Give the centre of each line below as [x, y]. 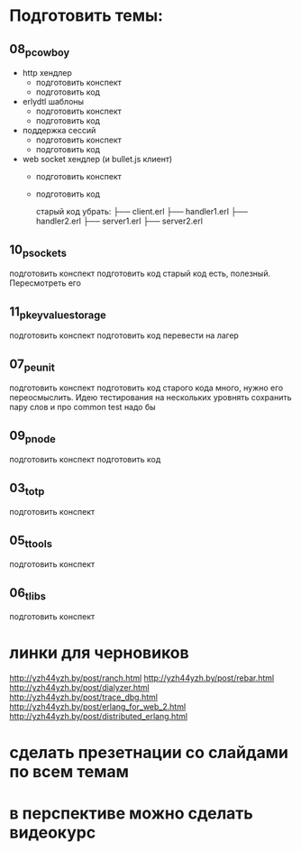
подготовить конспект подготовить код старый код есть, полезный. [140, 274]
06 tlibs [28, 594]
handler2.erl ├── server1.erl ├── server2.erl [119, 221]
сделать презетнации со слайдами [149, 753]
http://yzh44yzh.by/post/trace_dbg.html [83, 697]
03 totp [27, 489]
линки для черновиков [99, 653]
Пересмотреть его [45, 283]
